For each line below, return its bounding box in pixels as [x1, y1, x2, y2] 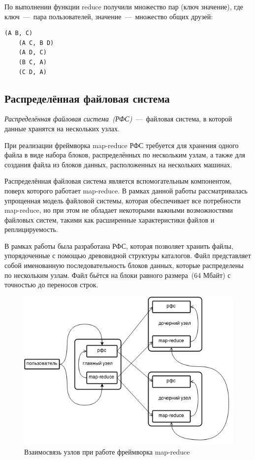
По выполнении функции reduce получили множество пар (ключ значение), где [4, 1, 243, 11]
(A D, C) [18, 49, 47, 56]
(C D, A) [18, 68, 47, 76]
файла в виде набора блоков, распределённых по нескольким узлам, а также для [4, 150, 246, 160]
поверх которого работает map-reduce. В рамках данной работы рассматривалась [4, 185, 248, 195]
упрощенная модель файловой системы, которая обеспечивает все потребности [4, 195, 241, 205]
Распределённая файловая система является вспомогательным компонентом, [4, 176, 232, 186]
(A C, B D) [18, 39, 54, 46]
